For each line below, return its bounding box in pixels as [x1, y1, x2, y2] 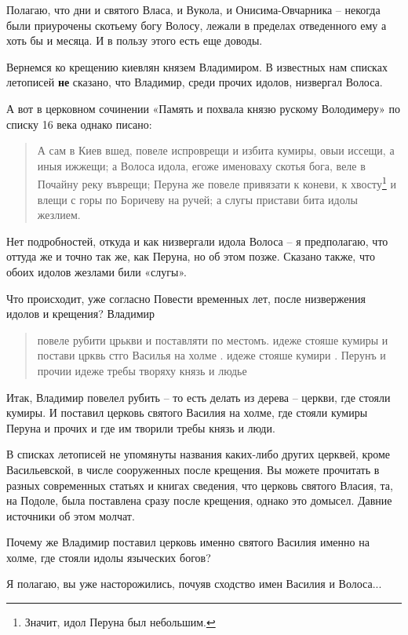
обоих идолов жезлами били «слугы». [6, 263, 187, 279]
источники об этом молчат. [6, 507, 135, 524]
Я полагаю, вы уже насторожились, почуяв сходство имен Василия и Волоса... [6, 575, 382, 592]
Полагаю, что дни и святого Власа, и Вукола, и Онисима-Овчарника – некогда [6, 2, 381, 17]
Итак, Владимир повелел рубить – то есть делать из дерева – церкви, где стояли [6, 389, 391, 405]
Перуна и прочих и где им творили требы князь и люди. [6, 419, 275, 436]
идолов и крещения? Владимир [6, 305, 155, 322]
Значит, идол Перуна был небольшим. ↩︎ [24, 614, 216, 630]
